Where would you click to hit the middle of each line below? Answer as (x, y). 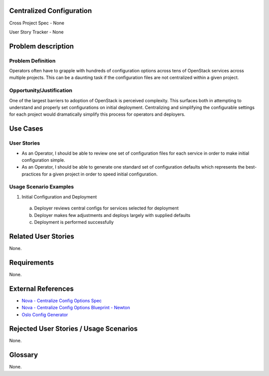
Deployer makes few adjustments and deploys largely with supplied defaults (112, 215)
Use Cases (26, 129)
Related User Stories (42, 236)
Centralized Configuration (51, 11)
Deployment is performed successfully (74, 222)
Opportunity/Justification (41, 91)
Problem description (42, 46)
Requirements (32, 263)
